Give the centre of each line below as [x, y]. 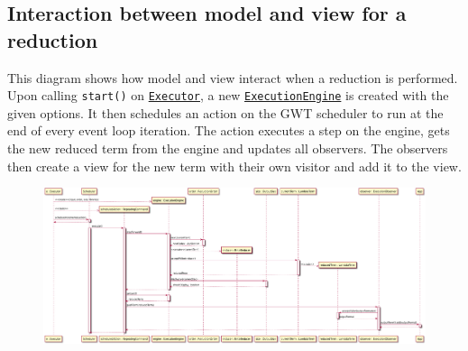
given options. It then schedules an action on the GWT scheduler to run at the [225, 112]
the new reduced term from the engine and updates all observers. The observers [228, 148]
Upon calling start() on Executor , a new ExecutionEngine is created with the [228, 95]
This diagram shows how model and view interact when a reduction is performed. [233, 77]
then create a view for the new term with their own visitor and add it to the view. [234, 166]
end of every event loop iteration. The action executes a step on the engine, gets [229, 130]
